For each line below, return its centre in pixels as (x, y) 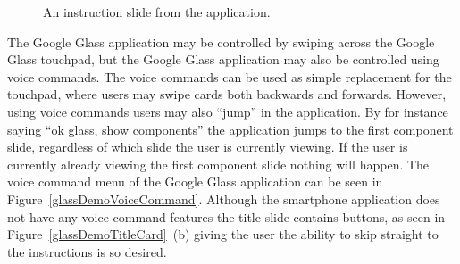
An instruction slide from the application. (157, 12)
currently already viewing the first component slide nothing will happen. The (218, 164)
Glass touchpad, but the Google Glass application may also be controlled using (223, 59)
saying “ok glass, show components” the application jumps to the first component (230, 129)
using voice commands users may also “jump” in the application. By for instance (228, 111)
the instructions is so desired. (87, 251)
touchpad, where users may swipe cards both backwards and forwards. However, (227, 94)
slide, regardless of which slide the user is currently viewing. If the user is (208, 147)
